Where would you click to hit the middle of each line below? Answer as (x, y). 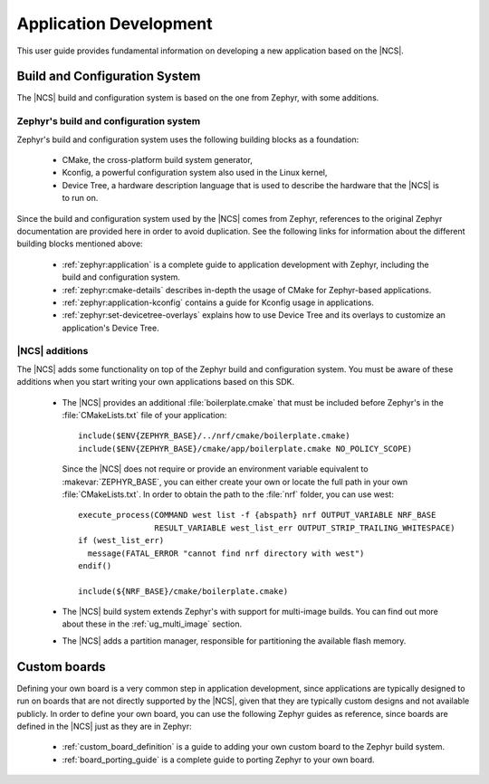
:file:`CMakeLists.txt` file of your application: (144, 415)
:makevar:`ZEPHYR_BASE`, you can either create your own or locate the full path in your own (235, 482)
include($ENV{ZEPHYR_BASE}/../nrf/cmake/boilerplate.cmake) (214, 436)
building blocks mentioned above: (80, 244)
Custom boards (61, 667)
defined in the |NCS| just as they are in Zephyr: (104, 726)
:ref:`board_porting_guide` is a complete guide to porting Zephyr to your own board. (218, 760)
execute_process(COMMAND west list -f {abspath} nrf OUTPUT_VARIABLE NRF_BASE (257, 515)
